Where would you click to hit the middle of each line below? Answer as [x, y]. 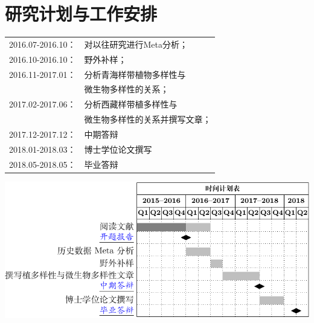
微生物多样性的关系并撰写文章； [148, 119]
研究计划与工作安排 [81, 14]
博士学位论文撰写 [118, 149]
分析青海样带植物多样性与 [135, 74]
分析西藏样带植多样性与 [131, 104]
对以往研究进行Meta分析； [136, 44]
